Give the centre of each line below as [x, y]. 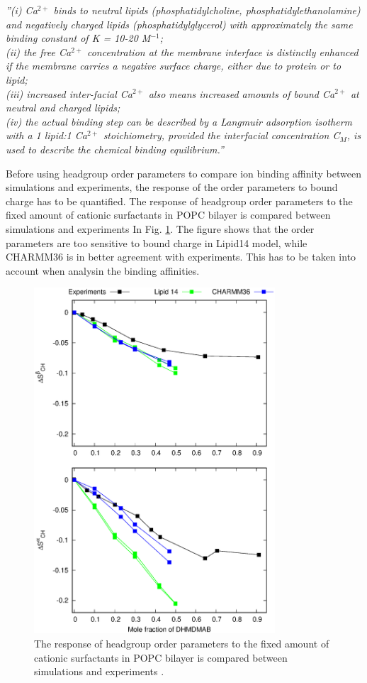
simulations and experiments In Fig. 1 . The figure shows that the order [160, 228]
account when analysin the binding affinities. [103, 270]
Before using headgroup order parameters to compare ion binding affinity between [183, 173]
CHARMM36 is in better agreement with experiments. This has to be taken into [181, 257]
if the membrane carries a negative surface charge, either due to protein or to [174, 66]
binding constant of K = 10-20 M [78, 38]
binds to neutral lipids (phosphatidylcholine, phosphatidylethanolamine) [207, 10]
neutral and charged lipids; [63, 108]
